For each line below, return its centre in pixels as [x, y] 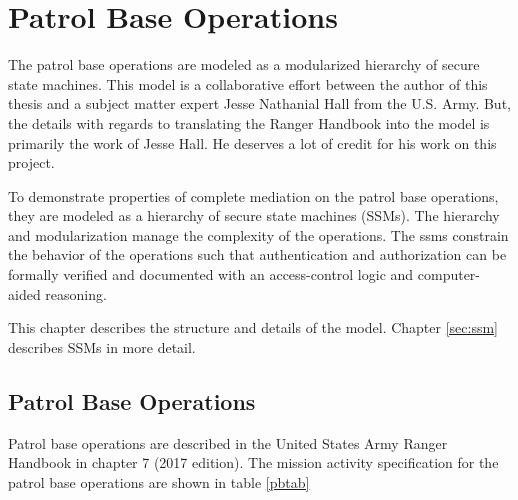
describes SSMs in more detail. [102, 346]
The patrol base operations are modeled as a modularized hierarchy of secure [244, 64]
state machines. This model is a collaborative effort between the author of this [248, 83]
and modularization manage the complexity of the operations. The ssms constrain [258, 234]
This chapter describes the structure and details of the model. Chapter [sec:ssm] [253, 327]
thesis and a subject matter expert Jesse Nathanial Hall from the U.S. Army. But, [259, 103]
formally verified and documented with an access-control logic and [211, 274]
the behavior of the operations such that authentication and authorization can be [257, 254]
